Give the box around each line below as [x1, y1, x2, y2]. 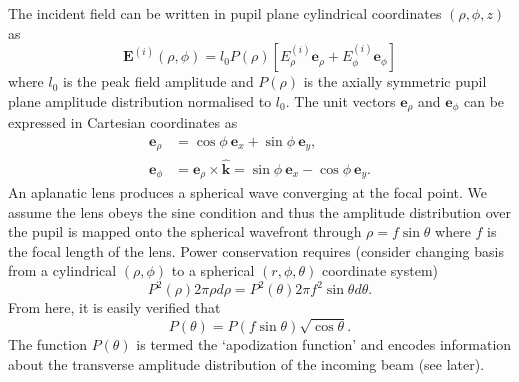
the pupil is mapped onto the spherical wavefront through [8, 221, 362, 242]
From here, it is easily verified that [8, 297, 221, 318]
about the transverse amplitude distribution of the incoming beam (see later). [8, 353, 485, 374]
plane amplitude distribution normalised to [8, 90, 272, 111]
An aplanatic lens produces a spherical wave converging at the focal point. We [8, 182, 488, 203]
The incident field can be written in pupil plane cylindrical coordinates [8, 3, 442, 23]
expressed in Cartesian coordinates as [8, 112, 238, 133]
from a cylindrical [8, 260, 117, 281]
